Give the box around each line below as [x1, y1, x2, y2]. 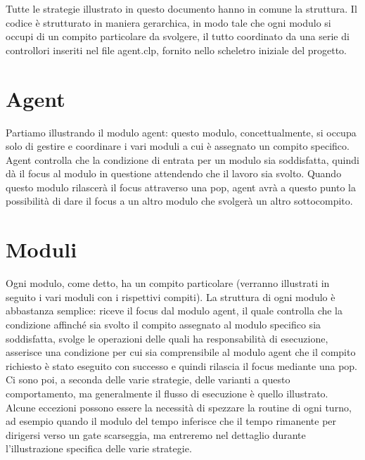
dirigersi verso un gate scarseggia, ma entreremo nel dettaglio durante [6, 427, 306, 442]
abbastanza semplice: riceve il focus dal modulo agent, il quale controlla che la [6, 303, 343, 318]
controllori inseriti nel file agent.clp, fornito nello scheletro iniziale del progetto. [6, 42, 347, 57]
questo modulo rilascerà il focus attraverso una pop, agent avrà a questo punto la [6, 179, 356, 194]
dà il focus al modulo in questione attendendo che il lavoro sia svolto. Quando [6, 166, 342, 181]
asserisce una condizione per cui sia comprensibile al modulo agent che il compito [6, 345, 356, 359]
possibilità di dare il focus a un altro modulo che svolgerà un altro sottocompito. [6, 193, 353, 208]
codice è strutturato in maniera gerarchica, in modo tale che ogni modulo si [6, 15, 331, 30]
